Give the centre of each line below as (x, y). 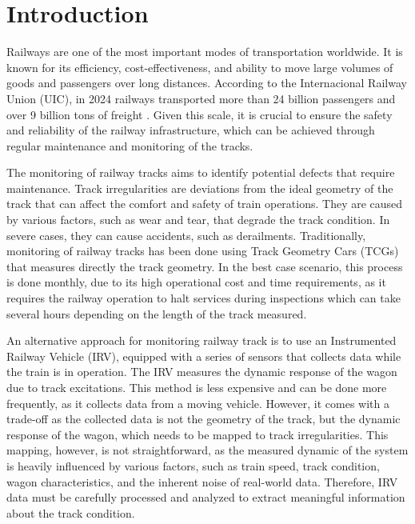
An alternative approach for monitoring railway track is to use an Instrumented (202, 340)
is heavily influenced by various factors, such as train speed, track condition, (193, 465)
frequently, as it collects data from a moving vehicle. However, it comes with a (198, 403)
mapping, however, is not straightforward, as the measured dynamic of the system (207, 450)
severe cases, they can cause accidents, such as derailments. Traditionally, (186, 235)
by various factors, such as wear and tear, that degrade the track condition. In (198, 220)
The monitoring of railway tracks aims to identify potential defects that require (201, 172)
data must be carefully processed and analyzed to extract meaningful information (206, 497)
